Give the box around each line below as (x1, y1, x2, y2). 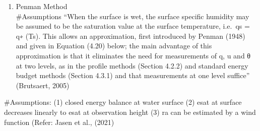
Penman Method (16, 1, 68, 11)
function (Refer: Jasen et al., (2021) (4, 116, 114, 127)
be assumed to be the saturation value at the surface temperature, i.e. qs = (16, 21, 250, 31)
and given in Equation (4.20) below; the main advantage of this (16, 40, 212, 51)
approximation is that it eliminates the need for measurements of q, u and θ (16, 50, 251, 60)
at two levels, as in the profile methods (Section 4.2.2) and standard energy (16, 60, 248, 71)
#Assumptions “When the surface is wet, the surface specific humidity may (16, 11, 249, 21)
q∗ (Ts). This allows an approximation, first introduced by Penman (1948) (16, 30, 245, 41)
